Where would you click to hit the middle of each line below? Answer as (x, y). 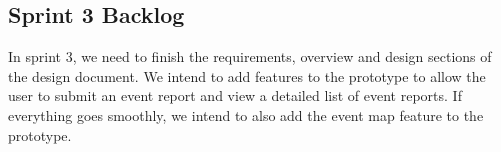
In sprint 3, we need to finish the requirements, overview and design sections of (250, 56)
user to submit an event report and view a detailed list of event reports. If (235, 95)
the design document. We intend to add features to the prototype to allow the (247, 75)
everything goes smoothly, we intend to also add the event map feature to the (246, 114)
